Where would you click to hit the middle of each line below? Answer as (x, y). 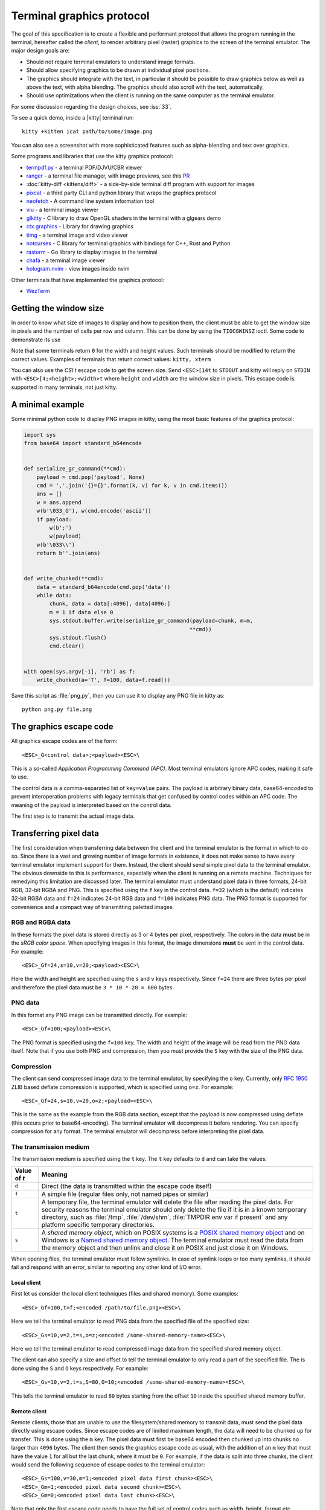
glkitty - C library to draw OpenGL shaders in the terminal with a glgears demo (124, 218)
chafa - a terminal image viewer (66, 260)
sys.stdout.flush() (78, 638)
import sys (40, 435)
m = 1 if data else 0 (81, 612)
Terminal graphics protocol (81, 16)
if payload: (54, 519)
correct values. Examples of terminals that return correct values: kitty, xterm (111, 359)
